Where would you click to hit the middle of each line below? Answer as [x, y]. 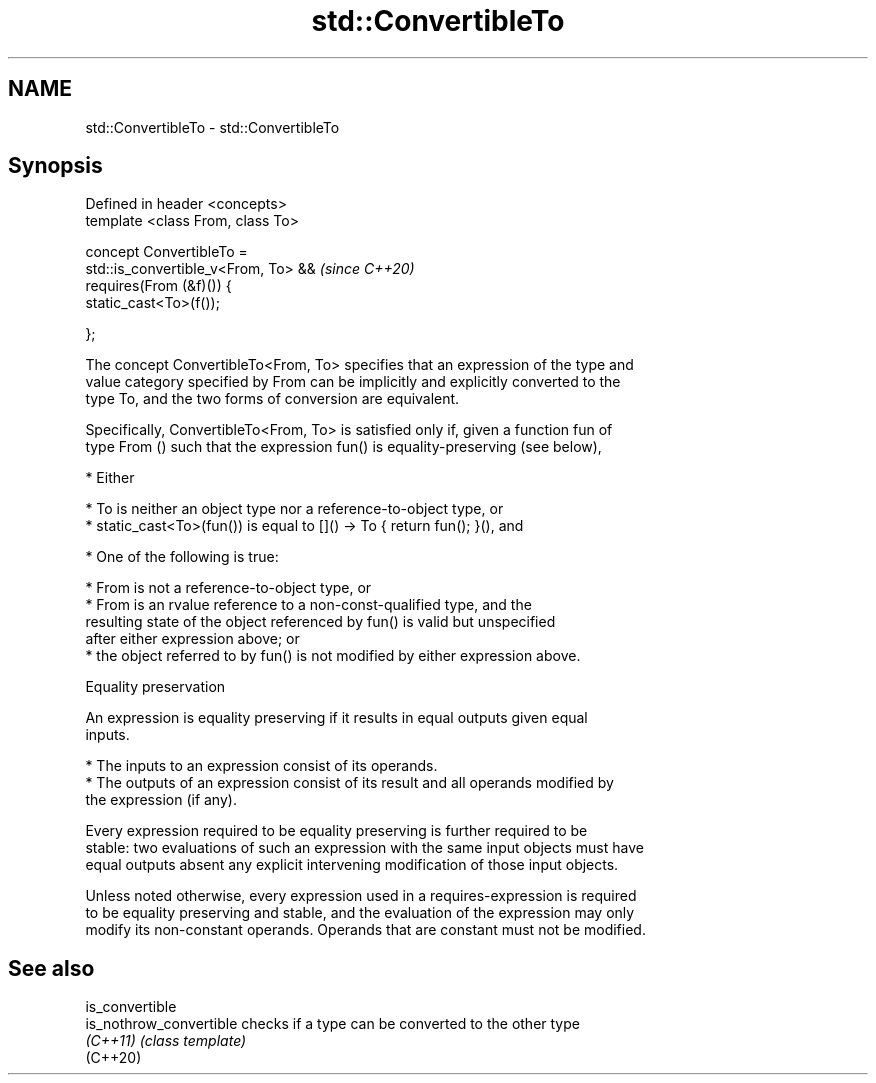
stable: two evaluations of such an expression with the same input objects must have [364, 848]
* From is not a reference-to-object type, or [228, 588]
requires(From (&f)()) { [158, 286]
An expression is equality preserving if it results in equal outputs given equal [336, 718]
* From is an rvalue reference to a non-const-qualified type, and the [308, 605]
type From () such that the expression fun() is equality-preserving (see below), [343, 447]
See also [51, 968]
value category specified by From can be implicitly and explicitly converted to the [353, 382]
